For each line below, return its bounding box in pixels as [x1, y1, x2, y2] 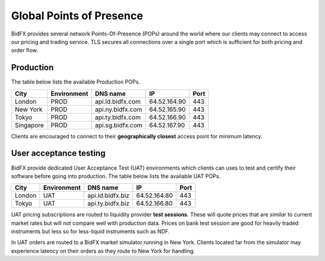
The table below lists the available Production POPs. [11, 78, 141, 85]
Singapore [14, 121, 45, 129]
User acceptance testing [11, 148, 106, 159]
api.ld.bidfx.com [94, 97, 141, 105]
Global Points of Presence [11, 9, 144, 22]
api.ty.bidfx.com [94, 113, 141, 121]
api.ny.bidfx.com [94, 105, 143, 114]
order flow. [11, 47, 39, 54]
